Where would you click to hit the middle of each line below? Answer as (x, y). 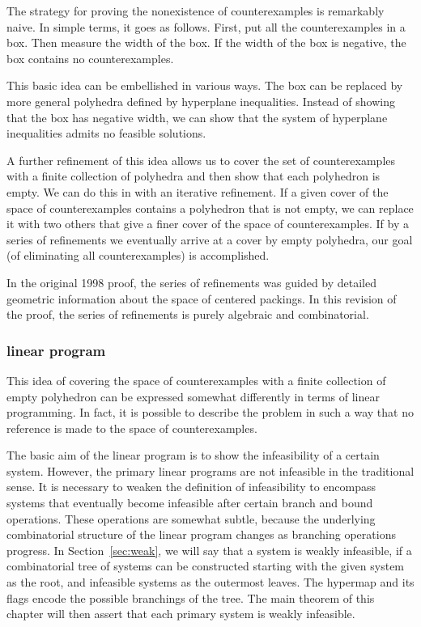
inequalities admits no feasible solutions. (106, 133)
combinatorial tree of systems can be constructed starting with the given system (206, 566)
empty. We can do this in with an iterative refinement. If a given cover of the (198, 191)
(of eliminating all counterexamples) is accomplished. (138, 255)
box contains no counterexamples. (90, 58)
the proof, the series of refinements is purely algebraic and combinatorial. (188, 314)
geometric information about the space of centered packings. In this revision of (202, 298)
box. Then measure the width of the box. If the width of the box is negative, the (206, 42)
